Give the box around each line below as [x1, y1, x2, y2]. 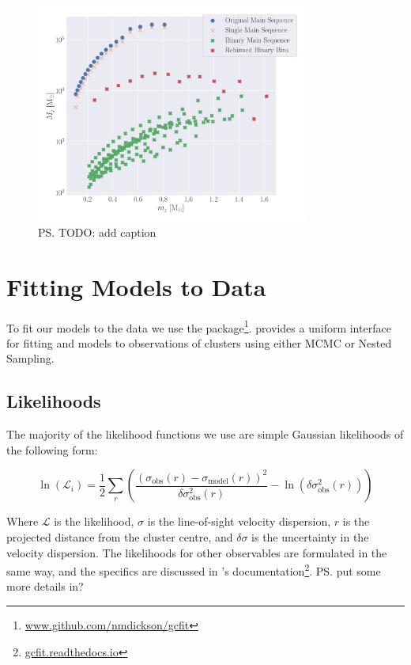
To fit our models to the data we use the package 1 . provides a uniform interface [6, 317, 391, 336]
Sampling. [6, 350, 55, 367]
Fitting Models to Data [6, 270, 266, 302]
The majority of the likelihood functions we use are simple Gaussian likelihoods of [6, 426, 404, 443]
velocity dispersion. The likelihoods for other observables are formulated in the [6, 544, 387, 560]
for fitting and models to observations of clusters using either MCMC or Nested [6, 334, 392, 351]
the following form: [6, 441, 98, 458]
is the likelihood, [54, 513, 134, 530]
